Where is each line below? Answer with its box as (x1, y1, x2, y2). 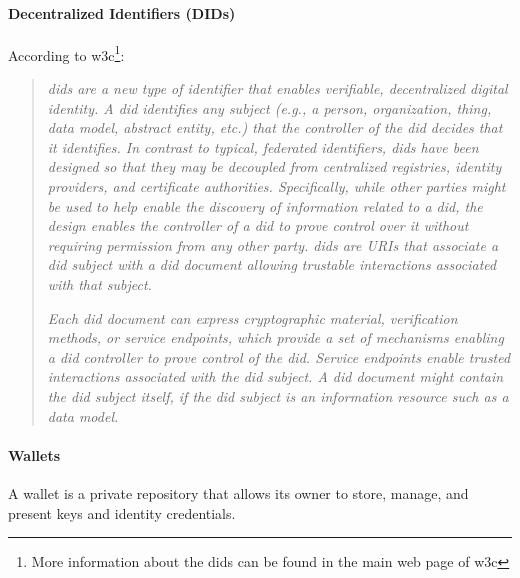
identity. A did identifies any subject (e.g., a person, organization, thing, (47, 97, 492, 118)
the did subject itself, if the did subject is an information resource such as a (47, 385, 509, 406)
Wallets (8, 444, 61, 465)
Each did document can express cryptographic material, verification (47, 307, 458, 328)
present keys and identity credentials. (8, 502, 236, 523)
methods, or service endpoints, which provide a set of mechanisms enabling (47, 327, 504, 348)
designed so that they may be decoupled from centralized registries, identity (47, 156, 502, 177)
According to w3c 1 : (8, 41, 125, 65)
